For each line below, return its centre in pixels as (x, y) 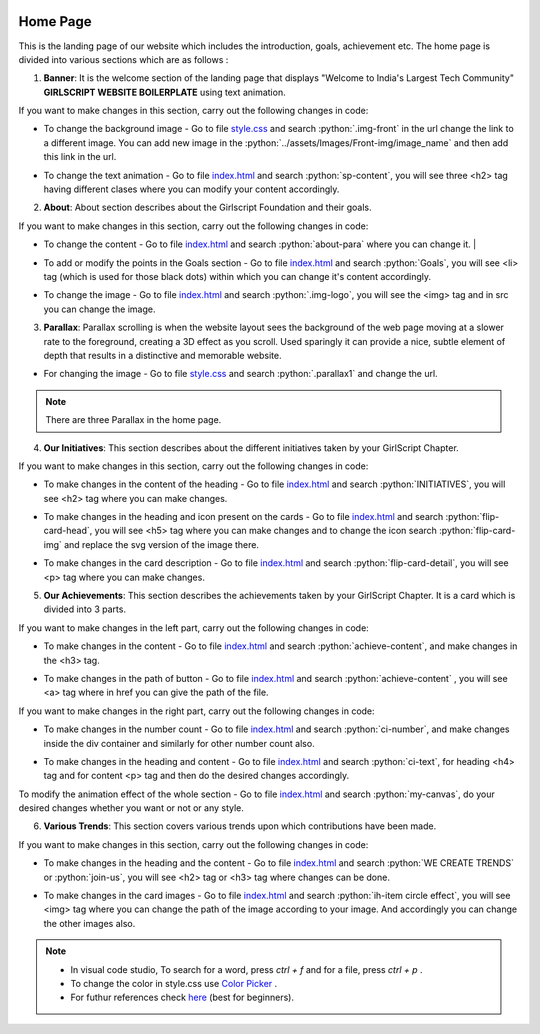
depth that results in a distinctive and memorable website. (162, 355)
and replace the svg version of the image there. (161, 544)
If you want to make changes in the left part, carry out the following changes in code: (193, 627)
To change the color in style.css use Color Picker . (174, 983)
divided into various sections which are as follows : (123, 59)
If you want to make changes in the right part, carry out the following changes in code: (196, 711)
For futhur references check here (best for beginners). (182, 997)
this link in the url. (80, 157)
